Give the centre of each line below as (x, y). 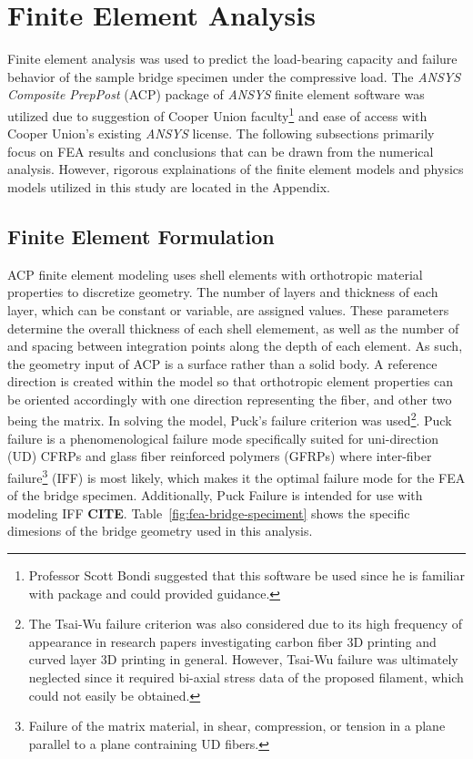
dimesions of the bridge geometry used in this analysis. (160, 531)
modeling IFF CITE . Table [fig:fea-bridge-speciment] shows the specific (209, 513)
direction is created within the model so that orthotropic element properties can (231, 381)
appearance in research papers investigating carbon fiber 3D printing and (232, 641)
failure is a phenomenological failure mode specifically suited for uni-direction (223, 438)
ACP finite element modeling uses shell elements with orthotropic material (215, 274)
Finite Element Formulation (141, 236)
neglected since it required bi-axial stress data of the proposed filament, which (246, 677)
